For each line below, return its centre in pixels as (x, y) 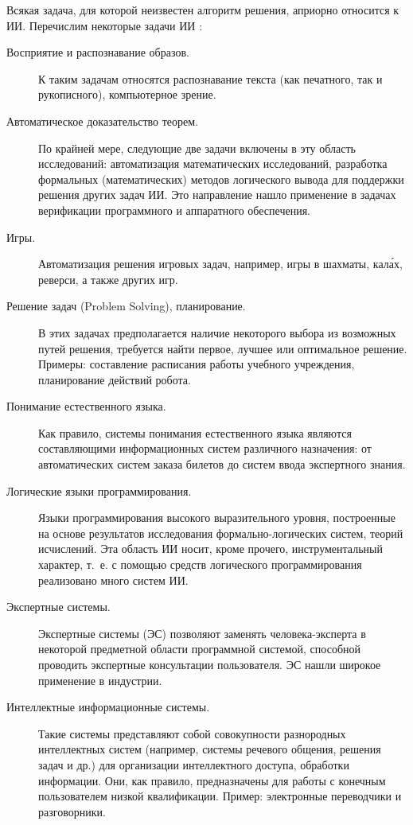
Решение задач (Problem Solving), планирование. (126, 306)
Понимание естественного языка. (86, 406)
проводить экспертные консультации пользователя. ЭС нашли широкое (210, 664)
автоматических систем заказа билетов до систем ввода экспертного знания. (222, 464)
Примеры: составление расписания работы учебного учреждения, (197, 364)
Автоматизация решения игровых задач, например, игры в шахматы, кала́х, (220, 264)
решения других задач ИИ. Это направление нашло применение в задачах (217, 195)
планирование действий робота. (115, 379)
